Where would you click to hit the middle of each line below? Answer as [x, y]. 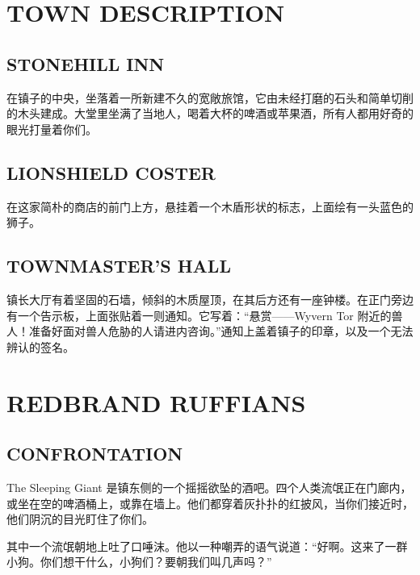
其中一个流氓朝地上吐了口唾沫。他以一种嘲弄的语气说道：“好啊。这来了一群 [207, 546]
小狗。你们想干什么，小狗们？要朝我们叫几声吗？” [139, 562]
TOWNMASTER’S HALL [119, 266]
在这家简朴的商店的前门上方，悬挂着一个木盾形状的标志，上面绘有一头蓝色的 [210, 206]
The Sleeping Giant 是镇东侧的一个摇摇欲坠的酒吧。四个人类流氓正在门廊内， [209, 487]
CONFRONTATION [95, 454]
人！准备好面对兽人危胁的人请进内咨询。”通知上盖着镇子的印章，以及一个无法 [210, 331]
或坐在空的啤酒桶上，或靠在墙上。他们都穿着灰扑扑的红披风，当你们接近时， [210, 503]
